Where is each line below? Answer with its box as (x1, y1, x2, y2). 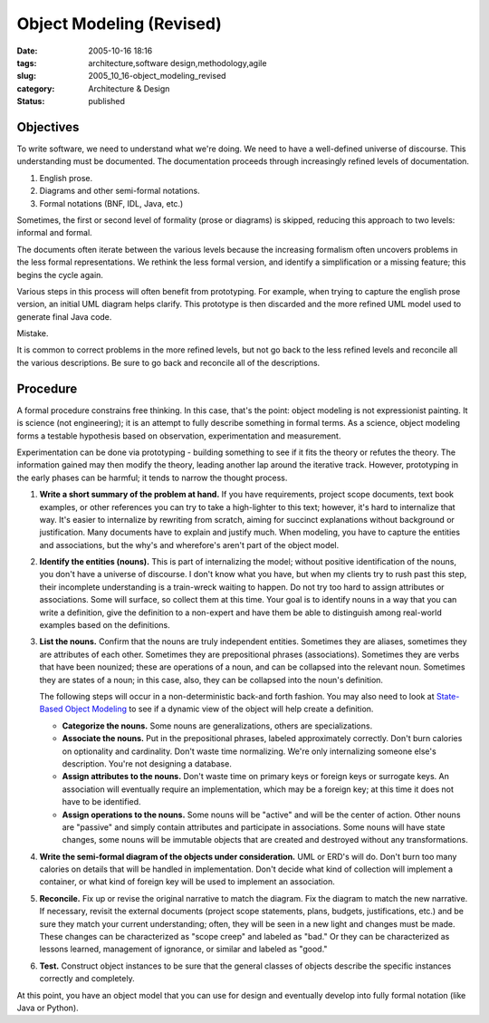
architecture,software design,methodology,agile (88, 57, 267, 68)
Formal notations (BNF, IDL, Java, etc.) (39, 198, 184, 208)
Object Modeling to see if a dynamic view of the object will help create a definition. (64, 703, 374, 715)
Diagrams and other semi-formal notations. (39, 186, 200, 197)
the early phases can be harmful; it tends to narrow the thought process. (16, 472, 288, 483)
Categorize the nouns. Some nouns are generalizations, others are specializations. (62, 720, 373, 731)
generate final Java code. (16, 311, 112, 322)
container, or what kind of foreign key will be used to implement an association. (39, 876, 335, 887)
